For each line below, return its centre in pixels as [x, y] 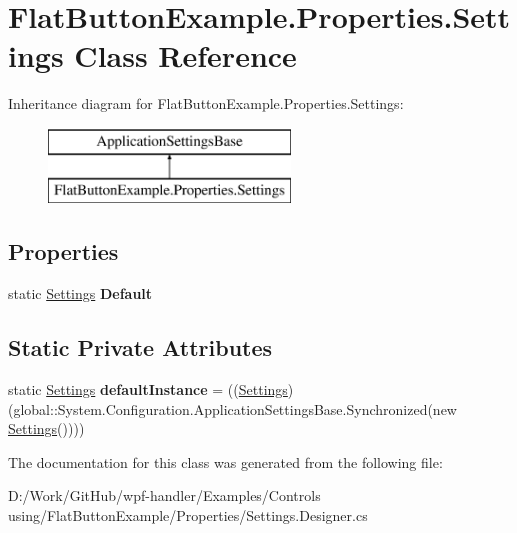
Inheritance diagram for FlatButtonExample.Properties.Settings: [206, 103]
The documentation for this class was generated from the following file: [225, 461]
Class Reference [185, 55]
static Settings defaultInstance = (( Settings [148, 389]
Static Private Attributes [140, 347]
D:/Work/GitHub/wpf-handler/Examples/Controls [164, 495]
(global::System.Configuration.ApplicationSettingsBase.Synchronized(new [232, 408]
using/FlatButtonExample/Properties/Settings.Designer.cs [188, 515]
